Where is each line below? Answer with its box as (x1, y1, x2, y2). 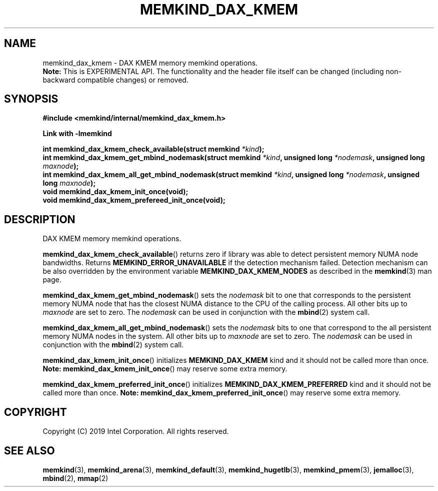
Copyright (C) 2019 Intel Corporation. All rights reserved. (42, 427, 229, 436)
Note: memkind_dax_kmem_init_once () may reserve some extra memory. (42, 364, 287, 373)
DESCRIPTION (4, 213, 75, 226)
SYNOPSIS (4, 93, 58, 106)
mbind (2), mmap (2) (42, 473, 108, 482)
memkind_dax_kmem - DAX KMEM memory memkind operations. (42, 58, 258, 67)
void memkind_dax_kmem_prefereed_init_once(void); (42, 196, 225, 205)
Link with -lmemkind (42, 129, 112, 138)
